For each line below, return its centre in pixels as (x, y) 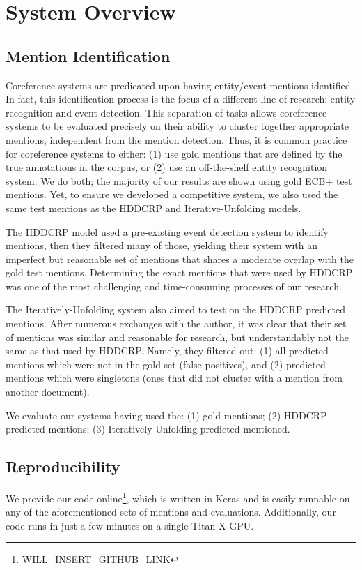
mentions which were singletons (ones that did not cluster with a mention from (174, 378)
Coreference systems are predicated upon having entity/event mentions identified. (180, 85)
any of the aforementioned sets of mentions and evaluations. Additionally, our (171, 512)
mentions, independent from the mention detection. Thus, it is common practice (176, 139)
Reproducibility (63, 466)
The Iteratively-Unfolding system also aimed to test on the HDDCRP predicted (176, 309)
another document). (48, 392)
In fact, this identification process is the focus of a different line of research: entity (181, 99)
